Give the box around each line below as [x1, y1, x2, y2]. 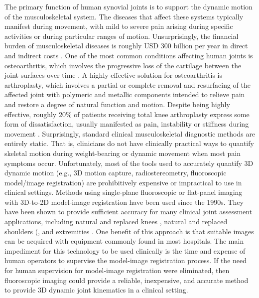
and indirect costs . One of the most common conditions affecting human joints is [4, 50, 253, 60]
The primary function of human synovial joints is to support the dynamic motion [4, 1, 253, 11]
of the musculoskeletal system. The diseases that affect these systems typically [4, 11, 244, 21]
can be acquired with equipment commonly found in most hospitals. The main [4, 236, 244, 246]
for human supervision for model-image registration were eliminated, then [4, 265, 230, 276]
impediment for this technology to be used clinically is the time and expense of [4, 245, 246, 256]
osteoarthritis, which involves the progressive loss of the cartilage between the [4, 60, 242, 70]
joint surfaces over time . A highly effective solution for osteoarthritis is [4, 70, 222, 80]
